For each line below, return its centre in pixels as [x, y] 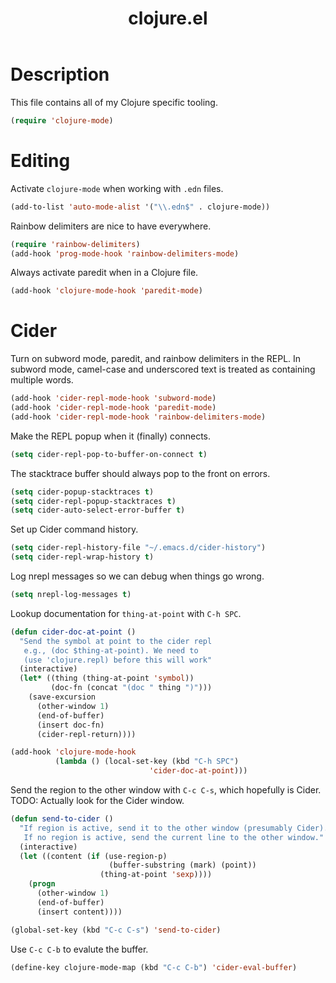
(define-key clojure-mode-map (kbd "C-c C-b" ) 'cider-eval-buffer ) [154, 967]
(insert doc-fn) [70, 725]
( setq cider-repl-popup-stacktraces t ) [93, 501]
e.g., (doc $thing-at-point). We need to [111, 650]
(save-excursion [62, 697]
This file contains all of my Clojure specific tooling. [114, 102]
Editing [40, 161]
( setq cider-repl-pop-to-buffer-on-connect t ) [109, 454]
